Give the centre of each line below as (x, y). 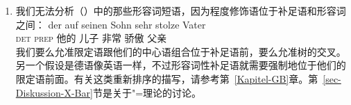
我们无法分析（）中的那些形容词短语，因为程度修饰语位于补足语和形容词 (181, 10)
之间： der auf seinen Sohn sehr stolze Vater (111, 24)
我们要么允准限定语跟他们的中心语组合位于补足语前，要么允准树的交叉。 (181, 51)
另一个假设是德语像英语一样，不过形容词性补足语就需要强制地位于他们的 (181, 65)
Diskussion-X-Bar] (54, 92)
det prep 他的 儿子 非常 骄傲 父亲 (91, 38)
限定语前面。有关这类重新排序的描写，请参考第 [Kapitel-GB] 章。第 (167, 78)
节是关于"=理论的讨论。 (147, 92)
